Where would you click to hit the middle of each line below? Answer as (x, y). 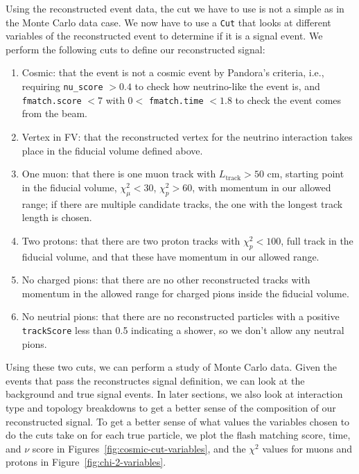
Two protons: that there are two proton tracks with (131, 240)
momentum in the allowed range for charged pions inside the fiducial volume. (185, 293)
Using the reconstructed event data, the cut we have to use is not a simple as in (175, 8)
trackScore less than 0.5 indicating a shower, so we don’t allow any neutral (183, 330)
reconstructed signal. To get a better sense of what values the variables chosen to (178, 421)
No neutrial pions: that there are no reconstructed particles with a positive (181, 316)
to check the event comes (288, 99)
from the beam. (54, 113)
